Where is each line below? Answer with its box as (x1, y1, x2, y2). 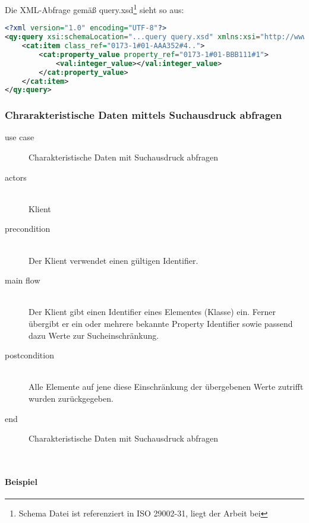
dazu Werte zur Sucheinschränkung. (29, 329, 159, 341)
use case (5, 131, 34, 143)
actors (5, 171, 27, 183)
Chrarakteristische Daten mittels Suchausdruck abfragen (5, 108, 282, 122)
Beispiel (5, 475, 37, 487)
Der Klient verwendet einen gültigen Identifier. (29, 254, 198, 266)
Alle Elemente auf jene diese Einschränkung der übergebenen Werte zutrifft (29, 380, 304, 393)
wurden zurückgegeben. (29, 392, 113, 404)
